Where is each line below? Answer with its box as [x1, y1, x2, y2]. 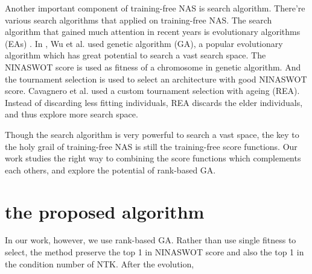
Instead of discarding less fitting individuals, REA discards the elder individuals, [5, 96, 303, 108]
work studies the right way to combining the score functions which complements [5, 152, 301, 164]
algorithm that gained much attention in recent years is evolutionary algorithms [5, 25, 301, 38]
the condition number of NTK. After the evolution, [5, 257, 194, 270]
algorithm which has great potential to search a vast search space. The [5, 49, 266, 61]
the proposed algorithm [5, 199, 205, 223]
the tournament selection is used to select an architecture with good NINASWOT [5, 72, 307, 85]
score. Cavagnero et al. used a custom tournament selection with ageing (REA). [5, 84, 300, 97]
